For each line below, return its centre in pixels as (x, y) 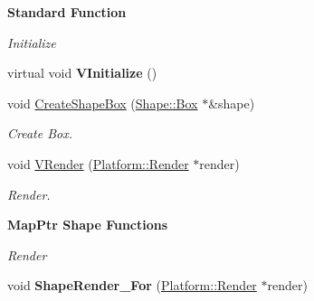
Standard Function (67, 12)
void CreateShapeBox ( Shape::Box (103, 103)
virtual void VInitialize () (82, 73)
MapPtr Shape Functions (88, 225)
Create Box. (40, 133)
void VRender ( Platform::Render (98, 163)
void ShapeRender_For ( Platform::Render (132, 285)
